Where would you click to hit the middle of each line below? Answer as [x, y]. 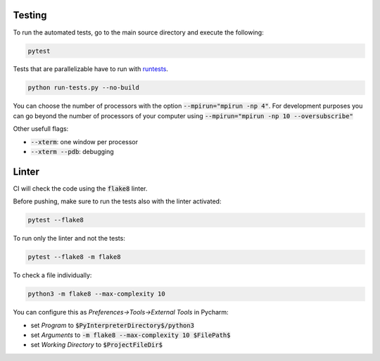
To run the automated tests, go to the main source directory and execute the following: [138, 32]
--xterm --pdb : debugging [72, 152]
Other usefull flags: [41, 129]
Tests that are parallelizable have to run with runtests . [91, 69]
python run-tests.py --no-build [84, 88]
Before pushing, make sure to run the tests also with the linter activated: [117, 201]
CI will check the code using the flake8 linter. [80, 188]
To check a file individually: [52, 275]
